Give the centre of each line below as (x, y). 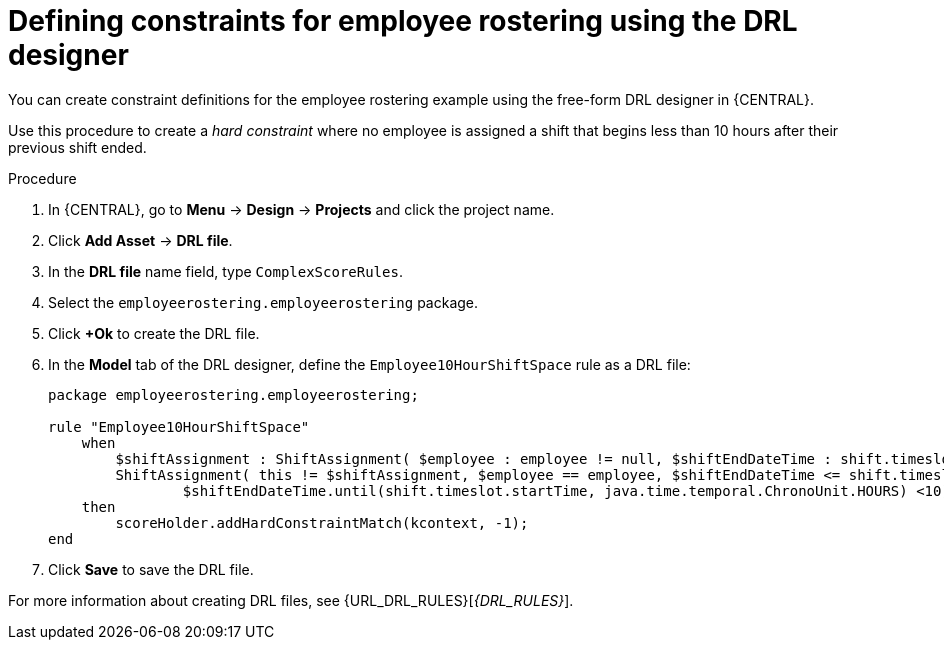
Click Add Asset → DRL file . (140, 240)
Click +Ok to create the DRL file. (154, 333)
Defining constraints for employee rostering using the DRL (403, 21)
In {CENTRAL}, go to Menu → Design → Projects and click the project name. (301, 209)
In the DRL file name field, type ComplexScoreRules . (225, 271)
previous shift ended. (77, 147)
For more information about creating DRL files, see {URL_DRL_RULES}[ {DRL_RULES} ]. (291, 600)
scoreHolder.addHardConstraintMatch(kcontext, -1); (322, 522)
